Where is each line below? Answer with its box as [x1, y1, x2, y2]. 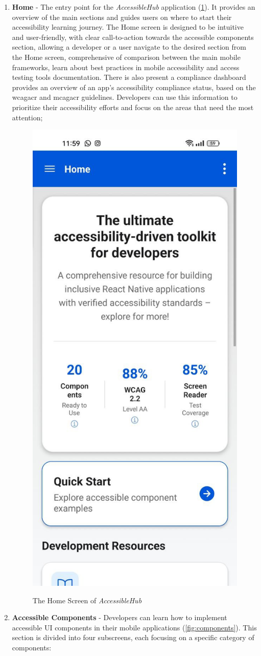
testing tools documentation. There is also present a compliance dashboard [12, 72, 246, 82]
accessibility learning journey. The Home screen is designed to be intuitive [12, 22, 244, 32]
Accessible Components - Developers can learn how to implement [12, 612, 227, 623]
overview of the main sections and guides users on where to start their [12, 11, 232, 22]
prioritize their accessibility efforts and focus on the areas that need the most [12, 101, 254, 112]
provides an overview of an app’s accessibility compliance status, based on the [12, 81, 256, 92]
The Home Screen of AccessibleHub [32, 595, 142, 605]
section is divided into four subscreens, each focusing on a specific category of [12, 632, 254, 643]
